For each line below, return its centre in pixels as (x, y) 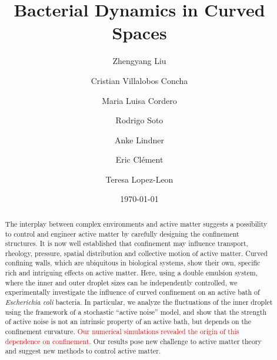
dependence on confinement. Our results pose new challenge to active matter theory (133, 341)
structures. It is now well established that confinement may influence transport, (126, 243)
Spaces (139, 33)
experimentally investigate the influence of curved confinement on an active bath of (132, 292)
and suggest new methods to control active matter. (83, 351)
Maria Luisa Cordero (139, 100)
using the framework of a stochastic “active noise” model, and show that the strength (136, 312)
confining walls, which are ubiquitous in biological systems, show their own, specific (133, 263)
